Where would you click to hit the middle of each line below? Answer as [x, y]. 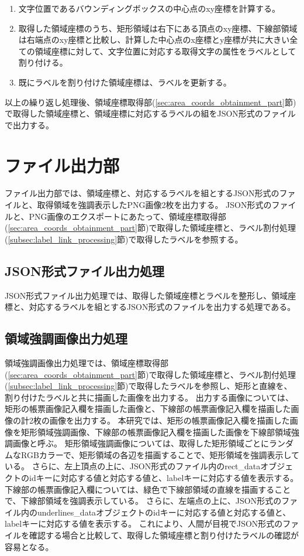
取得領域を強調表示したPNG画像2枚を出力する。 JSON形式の [154, 205]
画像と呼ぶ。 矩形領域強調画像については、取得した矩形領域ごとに [141, 443]
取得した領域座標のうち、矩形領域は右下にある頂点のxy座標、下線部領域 [158, 28]
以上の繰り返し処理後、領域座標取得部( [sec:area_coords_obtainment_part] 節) [151, 102]
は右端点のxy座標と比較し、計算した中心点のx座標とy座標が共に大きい [154, 40]
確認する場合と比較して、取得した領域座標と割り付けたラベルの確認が [164, 535]
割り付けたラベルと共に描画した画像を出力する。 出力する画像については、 [149, 397]
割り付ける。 [43, 62]
